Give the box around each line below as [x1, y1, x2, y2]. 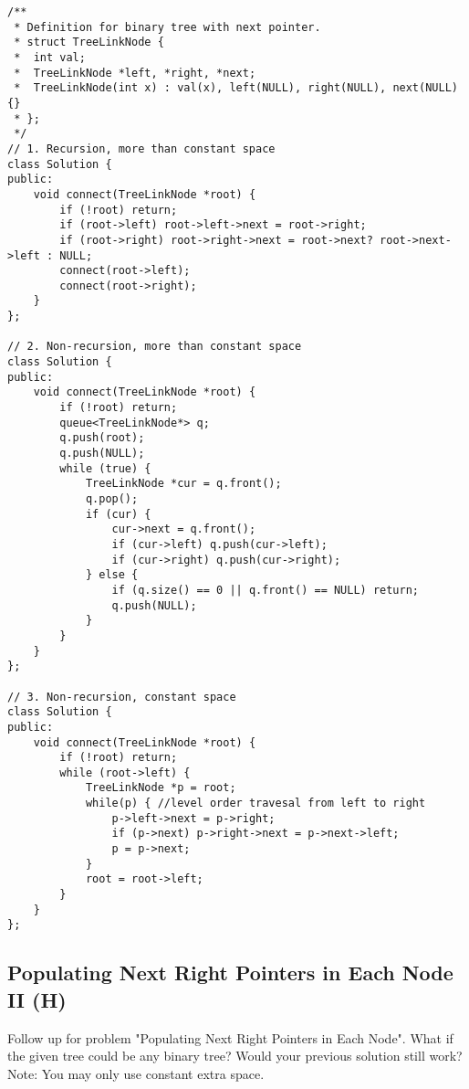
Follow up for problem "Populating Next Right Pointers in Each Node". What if [7, 1028, 453, 1047]
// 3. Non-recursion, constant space [7, 690, 236, 703]
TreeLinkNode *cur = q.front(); [85, 477, 282, 491]
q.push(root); [59, 431, 145, 445]
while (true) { [59, 461, 151, 475]
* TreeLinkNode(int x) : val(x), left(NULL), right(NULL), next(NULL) [14, 81, 458, 95]
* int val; [14, 50, 86, 64]
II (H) [7, 985, 67, 1013]
